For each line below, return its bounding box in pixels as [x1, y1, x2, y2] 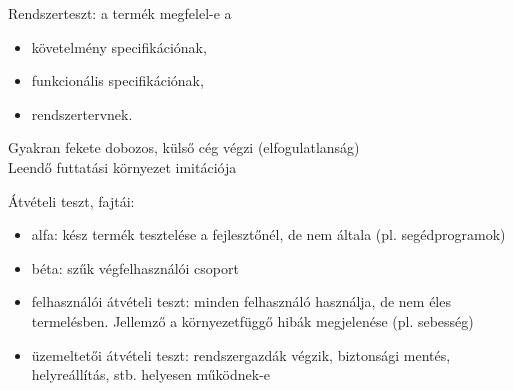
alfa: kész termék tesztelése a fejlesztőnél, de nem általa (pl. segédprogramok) [31, 224, 506, 245]
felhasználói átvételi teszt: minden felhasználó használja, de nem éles [31, 291, 451, 312]
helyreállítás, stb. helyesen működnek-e [31, 364, 271, 385]
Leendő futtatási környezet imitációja [8, 156, 237, 177]
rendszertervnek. [31, 103, 133, 124]
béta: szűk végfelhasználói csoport [31, 257, 239, 278]
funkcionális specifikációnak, [31, 70, 204, 91]
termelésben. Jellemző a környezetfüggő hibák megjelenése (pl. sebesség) [31, 310, 474, 331]
